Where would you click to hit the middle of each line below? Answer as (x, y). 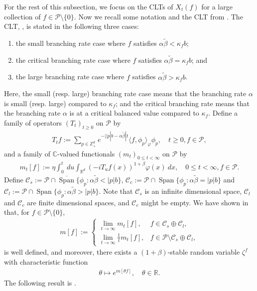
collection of (22, 16)
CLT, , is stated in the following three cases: (71, 26)
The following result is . (40, 282)
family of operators (33, 123)
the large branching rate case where (70, 76)
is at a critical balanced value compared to (134, 113)
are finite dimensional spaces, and (78, 202)
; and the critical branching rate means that (183, 103)
